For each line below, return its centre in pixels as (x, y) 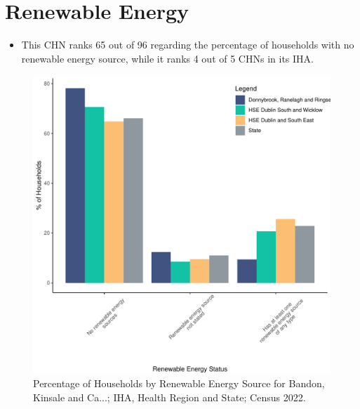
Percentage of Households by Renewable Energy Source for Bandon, (179, 383)
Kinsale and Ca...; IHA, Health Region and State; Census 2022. (169, 397)
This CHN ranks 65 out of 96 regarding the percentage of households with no (188, 45)
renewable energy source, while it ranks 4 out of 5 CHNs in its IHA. (167, 58)
